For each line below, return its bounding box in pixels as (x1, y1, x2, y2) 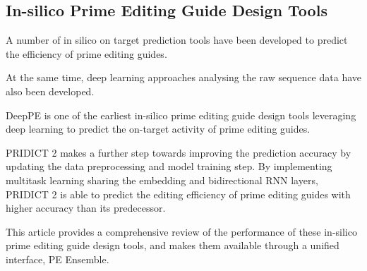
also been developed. (6, 83, 95, 98)
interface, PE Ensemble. (6, 251, 109, 266)
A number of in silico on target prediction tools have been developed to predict (6, 32, 348, 47)
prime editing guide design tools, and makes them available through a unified (6, 238, 339, 253)
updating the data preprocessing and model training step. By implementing (6, 159, 332, 174)
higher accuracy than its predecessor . (6, 200, 166, 215)
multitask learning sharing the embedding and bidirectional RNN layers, (6, 172, 318, 187)
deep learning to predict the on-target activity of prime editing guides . (6, 121, 311, 136)
